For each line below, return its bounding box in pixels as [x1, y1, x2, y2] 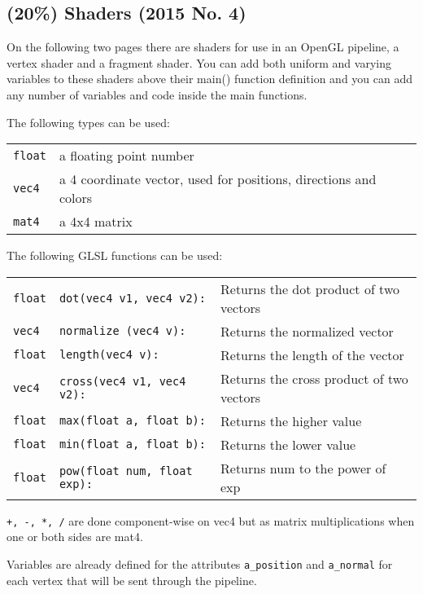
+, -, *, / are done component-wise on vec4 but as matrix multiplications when [7, 512, 415, 529]
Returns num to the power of [220, 458, 386, 477]
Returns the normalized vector [220, 321, 394, 341]
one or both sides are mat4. [7, 528, 143, 545]
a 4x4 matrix [59, 212, 133, 231]
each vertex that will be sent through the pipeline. [7, 571, 257, 588]
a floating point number [59, 146, 194, 165]
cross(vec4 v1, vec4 [59, 374, 186, 388]
